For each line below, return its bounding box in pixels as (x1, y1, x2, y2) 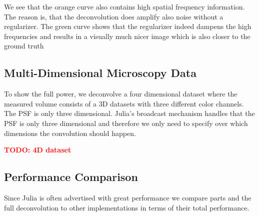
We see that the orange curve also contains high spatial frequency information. (4, 1, 245, 11)
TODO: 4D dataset (4, 144, 71, 155)
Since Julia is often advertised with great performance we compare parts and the (4, 192, 251, 202)
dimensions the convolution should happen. (4, 127, 136, 138)
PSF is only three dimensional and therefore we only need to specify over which (4, 117, 248, 128)
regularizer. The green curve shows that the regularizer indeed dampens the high (4, 21, 251, 31)
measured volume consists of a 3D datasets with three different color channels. (4, 98, 244, 108)
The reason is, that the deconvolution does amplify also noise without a (4, 11, 223, 21)
